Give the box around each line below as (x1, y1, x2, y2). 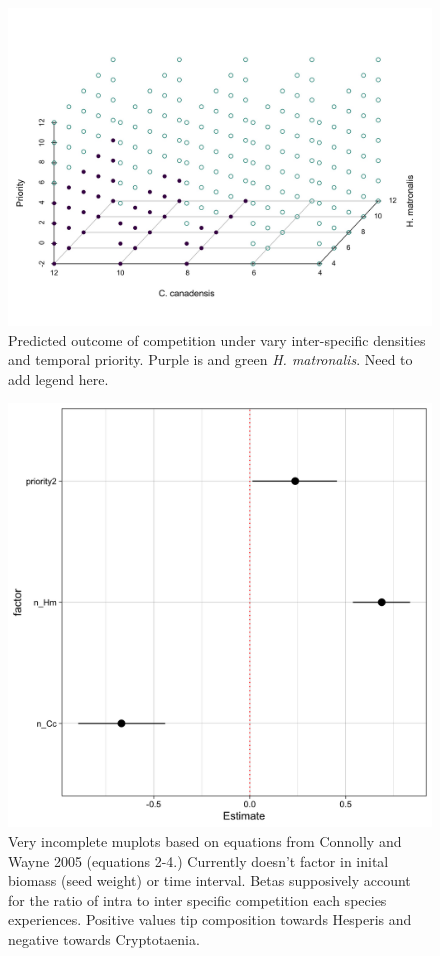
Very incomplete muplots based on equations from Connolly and (8, 830, 402, 851)
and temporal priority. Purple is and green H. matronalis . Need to (8, 349, 413, 370)
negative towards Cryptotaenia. (8, 928, 200, 949)
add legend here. (8, 368, 109, 389)
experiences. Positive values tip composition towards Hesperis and (8, 909, 412, 930)
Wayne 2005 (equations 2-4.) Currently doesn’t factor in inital (8, 850, 389, 871)
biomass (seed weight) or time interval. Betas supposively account (8, 870, 411, 891)
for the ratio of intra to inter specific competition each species (8, 889, 387, 910)
